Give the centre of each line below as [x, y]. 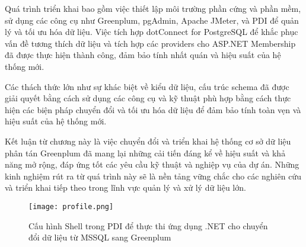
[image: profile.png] [71, 206]
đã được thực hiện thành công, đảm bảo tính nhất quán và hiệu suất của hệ [143, 55]
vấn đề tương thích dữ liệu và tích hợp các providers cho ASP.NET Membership [150, 43]
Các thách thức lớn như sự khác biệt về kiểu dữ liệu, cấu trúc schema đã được [147, 86]
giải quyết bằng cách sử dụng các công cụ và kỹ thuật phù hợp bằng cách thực [148, 98]
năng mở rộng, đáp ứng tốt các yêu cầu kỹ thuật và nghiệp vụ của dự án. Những [152, 164]
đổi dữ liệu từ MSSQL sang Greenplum [100, 237]
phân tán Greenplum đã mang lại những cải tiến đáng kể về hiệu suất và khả [145, 153]
